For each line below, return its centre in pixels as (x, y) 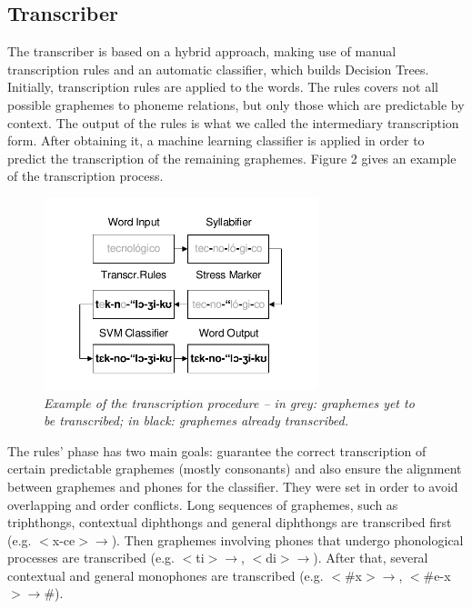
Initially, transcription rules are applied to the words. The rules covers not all (223, 87)
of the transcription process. (85, 176)
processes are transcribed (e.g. (91, 558)
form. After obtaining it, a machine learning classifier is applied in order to (216, 140)
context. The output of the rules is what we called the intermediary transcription (233, 122)
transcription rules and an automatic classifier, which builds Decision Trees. (218, 69)
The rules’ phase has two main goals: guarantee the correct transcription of (217, 450)
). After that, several (371, 558)
